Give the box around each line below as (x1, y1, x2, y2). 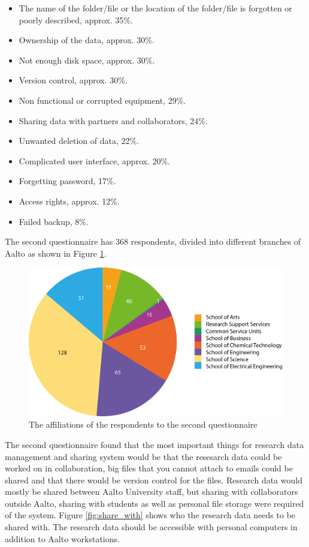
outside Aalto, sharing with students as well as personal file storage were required (5, 497, 304, 509)
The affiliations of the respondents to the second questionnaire (29, 418, 257, 431)
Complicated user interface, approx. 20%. (19, 154, 170, 167)
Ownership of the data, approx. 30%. (19, 34, 154, 46)
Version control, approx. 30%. (19, 74, 128, 86)
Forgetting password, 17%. (19, 175, 116, 187)
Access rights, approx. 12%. (19, 194, 120, 207)
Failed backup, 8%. (19, 215, 89, 227)
